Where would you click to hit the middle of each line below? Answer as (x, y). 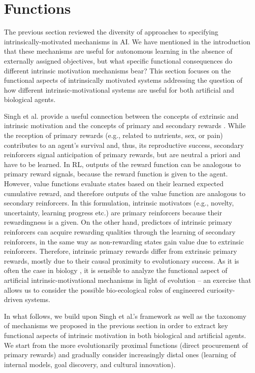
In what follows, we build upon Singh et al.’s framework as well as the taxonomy (125, 316)
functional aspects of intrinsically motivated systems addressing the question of (123, 80)
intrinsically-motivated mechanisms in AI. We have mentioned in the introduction (127, 41)
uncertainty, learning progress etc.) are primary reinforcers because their (113, 212)
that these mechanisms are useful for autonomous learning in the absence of (118, 51)
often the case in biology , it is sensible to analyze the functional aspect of (116, 270)
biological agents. (30, 99)
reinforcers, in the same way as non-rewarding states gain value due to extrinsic (124, 241)
